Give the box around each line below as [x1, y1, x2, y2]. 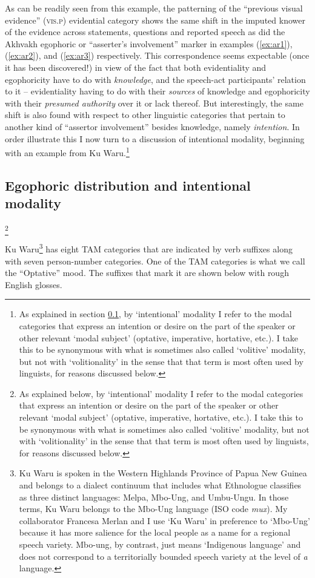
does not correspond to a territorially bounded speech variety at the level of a [19, 550, 308, 562]
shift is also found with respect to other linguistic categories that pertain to [5, 108, 285, 121]
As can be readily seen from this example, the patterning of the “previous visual [5, 2, 303, 14]
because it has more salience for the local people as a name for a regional [19, 526, 291, 539]
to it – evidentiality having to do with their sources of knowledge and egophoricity [5, 85, 310, 97]
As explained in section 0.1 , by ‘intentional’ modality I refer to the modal [19, 307, 292, 320]
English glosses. [5, 278, 62, 291]
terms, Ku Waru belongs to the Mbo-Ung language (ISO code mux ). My [19, 502, 288, 515]
